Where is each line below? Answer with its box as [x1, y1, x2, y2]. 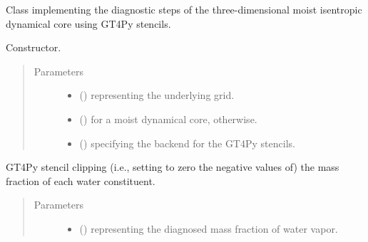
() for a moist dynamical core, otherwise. [79, 111, 257, 126]
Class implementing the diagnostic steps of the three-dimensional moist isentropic [6, 2, 362, 16]
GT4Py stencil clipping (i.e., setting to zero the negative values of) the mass [6, 159, 339, 174]
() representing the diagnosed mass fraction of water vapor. [79, 221, 338, 236]
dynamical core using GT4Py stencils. [6, 16, 171, 31]
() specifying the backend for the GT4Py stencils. [79, 135, 295, 150]
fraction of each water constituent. [6, 173, 155, 188]
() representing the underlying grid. [79, 88, 235, 102]
